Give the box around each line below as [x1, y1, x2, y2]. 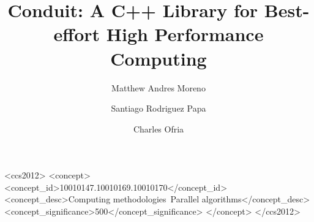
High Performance [106, 21, 264, 47]
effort [53, 21, 100, 47]
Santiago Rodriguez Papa [111, 102, 206, 115]
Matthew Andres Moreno [111, 81, 206, 94]
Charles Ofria [133, 122, 184, 135]
